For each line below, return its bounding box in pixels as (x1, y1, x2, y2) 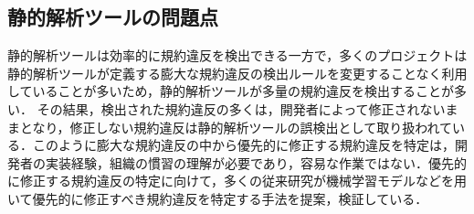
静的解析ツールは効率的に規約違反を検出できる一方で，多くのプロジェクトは (7, 46, 468, 65)
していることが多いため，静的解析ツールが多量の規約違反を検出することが (7, 81, 454, 101)
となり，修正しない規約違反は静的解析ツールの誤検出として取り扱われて (19, 117, 453, 136)
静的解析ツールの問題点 (7, 3, 218, 31)
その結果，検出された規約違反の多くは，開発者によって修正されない (37, 99, 446, 118)
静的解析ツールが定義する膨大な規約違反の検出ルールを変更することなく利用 (7, 63, 468, 82)
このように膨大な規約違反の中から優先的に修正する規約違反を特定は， (32, 135, 455, 155)
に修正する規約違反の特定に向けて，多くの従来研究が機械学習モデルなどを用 (7, 171, 468, 190)
